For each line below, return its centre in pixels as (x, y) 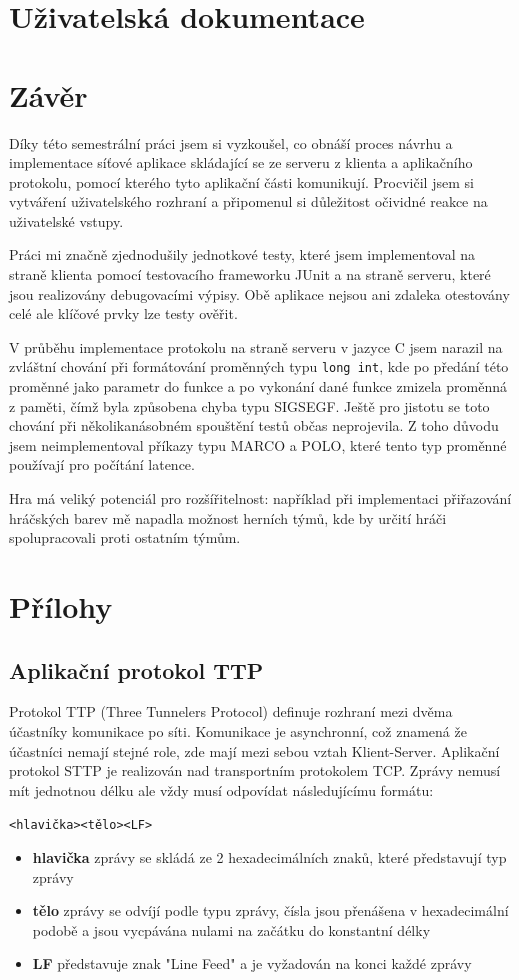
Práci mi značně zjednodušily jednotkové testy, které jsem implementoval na (242, 254)
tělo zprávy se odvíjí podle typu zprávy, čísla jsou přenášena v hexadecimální (270, 910)
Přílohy (61, 606)
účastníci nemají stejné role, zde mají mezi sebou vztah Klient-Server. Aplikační (254, 750)
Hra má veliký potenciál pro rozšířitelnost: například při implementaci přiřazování (260, 498)
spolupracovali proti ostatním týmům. (125, 537)
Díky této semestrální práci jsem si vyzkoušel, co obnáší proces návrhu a (231, 142)
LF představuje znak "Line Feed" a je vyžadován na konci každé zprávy (252, 963)
